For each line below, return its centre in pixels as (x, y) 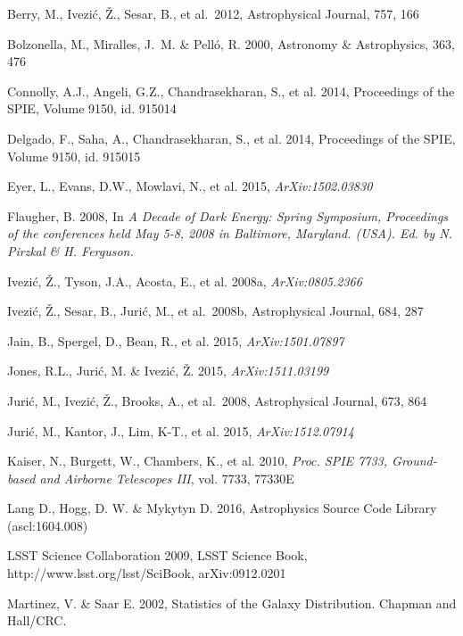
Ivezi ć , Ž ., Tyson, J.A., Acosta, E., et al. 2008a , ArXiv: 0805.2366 (185, 281)
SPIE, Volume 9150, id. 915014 (92, 108)
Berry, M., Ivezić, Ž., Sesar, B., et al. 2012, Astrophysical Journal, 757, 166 (213, 13)
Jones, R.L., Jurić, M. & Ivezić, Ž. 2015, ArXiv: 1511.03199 (168, 371)
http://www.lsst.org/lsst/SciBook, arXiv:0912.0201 (147, 573)
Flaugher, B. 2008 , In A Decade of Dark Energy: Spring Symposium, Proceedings (228, 215)
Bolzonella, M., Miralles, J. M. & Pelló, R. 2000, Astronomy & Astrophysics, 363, (231, 43)
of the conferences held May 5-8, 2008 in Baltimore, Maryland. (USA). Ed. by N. (230, 233)
